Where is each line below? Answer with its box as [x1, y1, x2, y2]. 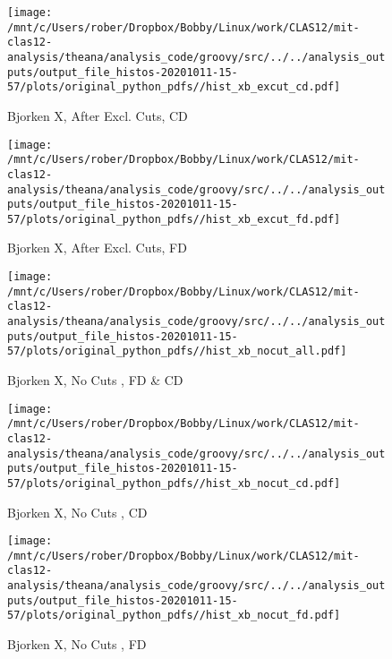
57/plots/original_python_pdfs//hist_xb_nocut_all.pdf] [7, 345, 347, 358]
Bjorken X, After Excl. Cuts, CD [7, 106, 188, 124]
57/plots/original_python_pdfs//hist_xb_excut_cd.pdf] [7, 81, 341, 94]
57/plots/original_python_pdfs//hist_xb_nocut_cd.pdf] [7, 476, 341, 490]
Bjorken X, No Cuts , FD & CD [7, 371, 183, 389]
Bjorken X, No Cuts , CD [7, 502, 148, 521]
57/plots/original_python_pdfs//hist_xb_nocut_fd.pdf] [7, 609, 341, 622]
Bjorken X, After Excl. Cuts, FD [7, 238, 187, 257]
